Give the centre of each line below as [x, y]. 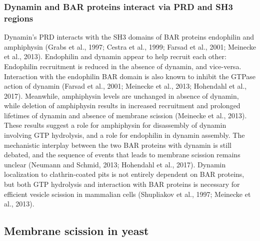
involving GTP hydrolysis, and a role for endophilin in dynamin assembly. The [124, 135]
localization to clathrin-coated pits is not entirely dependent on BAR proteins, [124, 174]
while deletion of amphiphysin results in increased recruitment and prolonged [122, 105]
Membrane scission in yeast [76, 231]
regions [19, 18]
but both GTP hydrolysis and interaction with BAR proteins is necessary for [122, 184]
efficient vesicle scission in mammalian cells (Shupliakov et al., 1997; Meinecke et [127, 194]
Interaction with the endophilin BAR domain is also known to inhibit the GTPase [130, 76]
